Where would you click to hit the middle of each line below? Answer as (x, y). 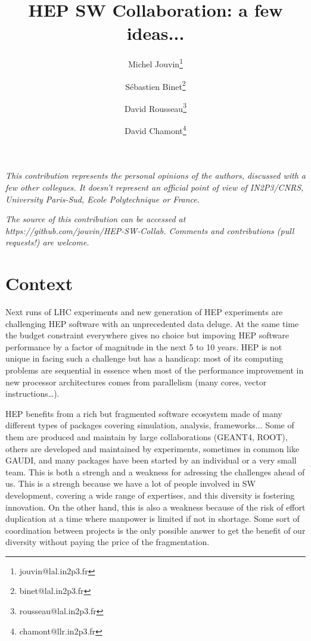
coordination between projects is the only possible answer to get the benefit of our (155, 530)
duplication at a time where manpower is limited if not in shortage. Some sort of (153, 519)
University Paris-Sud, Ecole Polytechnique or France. (103, 199)
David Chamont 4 (155, 130)
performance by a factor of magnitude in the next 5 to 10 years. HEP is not (144, 346)
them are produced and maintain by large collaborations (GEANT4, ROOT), (147, 436)
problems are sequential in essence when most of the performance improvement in (155, 370)
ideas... (155, 33)
